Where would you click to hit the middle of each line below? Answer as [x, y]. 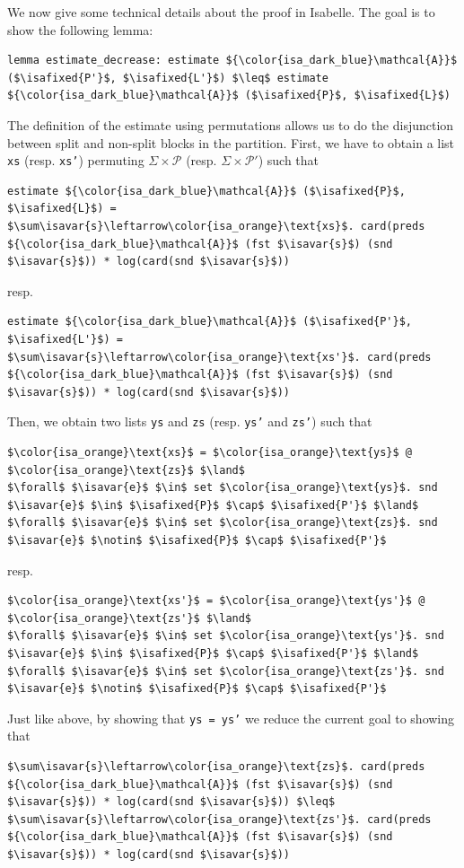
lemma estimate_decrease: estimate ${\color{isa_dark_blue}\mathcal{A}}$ [232, 61]
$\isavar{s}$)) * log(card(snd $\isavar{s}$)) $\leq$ [171, 802]
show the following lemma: [80, 29]
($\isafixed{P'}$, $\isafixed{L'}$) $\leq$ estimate [168, 78]
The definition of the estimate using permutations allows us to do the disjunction [231, 124]
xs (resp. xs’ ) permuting [76, 160]
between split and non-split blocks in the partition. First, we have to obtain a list [231, 142]
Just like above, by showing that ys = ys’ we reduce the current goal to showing [231, 718]
